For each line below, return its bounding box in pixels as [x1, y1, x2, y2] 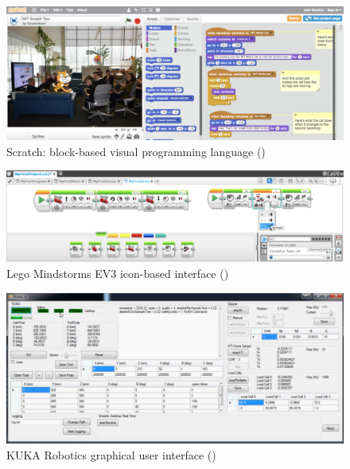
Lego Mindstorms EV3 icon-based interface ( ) [6, 265, 229, 281]
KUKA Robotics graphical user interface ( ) [6, 446, 216, 463]
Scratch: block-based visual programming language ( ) [6, 143, 266, 159]
